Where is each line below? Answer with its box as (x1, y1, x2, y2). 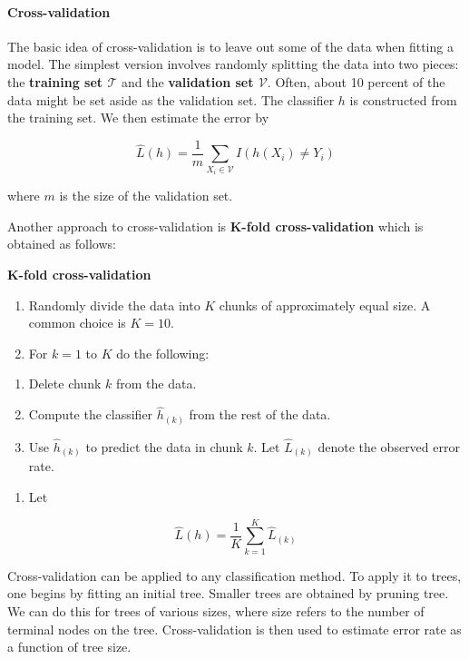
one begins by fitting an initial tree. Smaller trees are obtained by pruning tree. (7, 584, 449, 603)
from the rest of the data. (189, 405, 331, 424)
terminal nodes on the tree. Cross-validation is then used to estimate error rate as (7, 619, 462, 638)
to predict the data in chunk (85, 437, 243, 456)
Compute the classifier (28, 405, 153, 424)
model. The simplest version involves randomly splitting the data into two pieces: (7, 54, 459, 74)
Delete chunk (28, 374, 102, 393)
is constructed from (349, 90, 457, 109)
